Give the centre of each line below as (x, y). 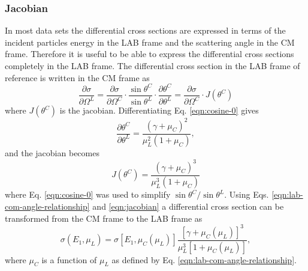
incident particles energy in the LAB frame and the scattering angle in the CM (150, 42)
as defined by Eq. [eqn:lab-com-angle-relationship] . (204, 259)
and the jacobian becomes (52, 153)
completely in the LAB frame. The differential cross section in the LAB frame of (153, 65)
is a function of (69, 259)
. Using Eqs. (247, 194)
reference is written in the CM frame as (77, 77)
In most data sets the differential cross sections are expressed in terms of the (145, 30)
